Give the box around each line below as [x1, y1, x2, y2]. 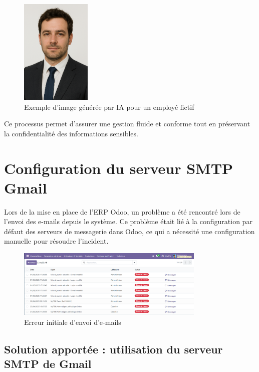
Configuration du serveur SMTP [4, 157, 233, 178]
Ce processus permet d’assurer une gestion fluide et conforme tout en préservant [4, 118, 250, 129]
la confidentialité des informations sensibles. [4, 128, 138, 138]
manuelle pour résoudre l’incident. [4, 236, 109, 246]
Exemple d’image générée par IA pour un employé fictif [24, 101, 194, 112]
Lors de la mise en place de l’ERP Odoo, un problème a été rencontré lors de [4, 206, 240, 217]
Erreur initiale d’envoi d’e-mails [24, 316, 121, 327]
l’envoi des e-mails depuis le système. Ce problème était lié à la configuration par [4, 216, 252, 227]
